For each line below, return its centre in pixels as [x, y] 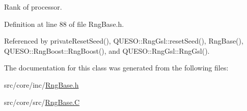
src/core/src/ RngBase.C [42, 102]
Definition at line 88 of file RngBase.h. [64, 24]
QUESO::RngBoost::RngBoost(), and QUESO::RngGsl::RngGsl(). [107, 50]
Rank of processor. [33, 7]
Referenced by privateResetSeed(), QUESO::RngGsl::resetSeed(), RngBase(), [124, 41]
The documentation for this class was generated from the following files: [116, 68]
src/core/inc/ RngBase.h [42, 84]
